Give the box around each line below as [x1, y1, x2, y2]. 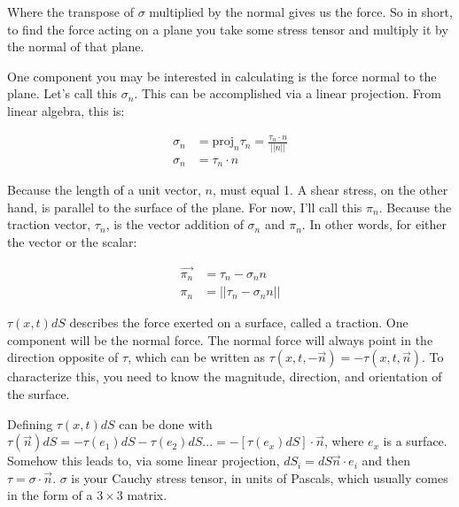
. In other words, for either [301, 215, 447, 234]
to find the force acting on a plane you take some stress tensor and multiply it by [7, 19, 448, 38]
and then [362, 451, 410, 470]
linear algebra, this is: [7, 101, 125, 119]
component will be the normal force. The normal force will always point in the [7, 330, 433, 349]
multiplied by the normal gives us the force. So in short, [149, 3, 453, 20]
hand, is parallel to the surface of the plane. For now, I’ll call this [7, 197, 362, 216]
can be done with [119, 414, 213, 433]
